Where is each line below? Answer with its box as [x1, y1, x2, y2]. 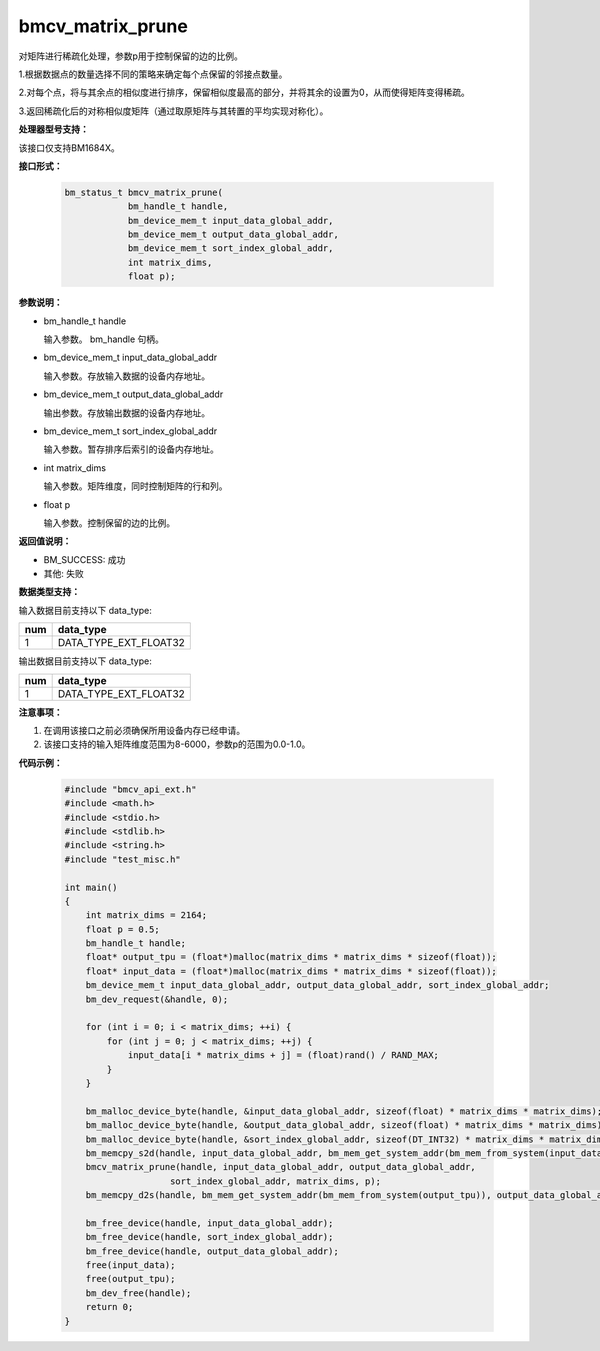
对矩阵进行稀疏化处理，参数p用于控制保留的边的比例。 [18, 50, 244, 62]
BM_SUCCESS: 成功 [43, 553, 126, 565]
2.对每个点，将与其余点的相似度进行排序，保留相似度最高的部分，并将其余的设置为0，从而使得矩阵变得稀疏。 [18, 86, 470, 99]
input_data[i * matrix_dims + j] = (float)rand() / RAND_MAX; [127, 1050, 440, 1061]
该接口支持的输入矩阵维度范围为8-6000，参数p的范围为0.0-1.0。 [43, 738, 311, 750]
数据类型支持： [18, 586, 80, 598]
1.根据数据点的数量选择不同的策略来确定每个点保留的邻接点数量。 [18, 68, 288, 80]
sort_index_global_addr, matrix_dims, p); [170, 1175, 382, 1187]
